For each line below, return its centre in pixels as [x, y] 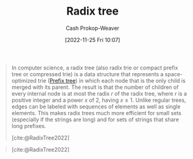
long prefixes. [29, 125]
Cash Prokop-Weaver [93, 28]
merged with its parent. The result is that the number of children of [95, 87]
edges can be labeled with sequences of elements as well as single [96, 106]
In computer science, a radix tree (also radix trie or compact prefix [95, 68]
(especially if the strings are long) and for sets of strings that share [95, 119]
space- [174, 74]
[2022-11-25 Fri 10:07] [93, 40]
